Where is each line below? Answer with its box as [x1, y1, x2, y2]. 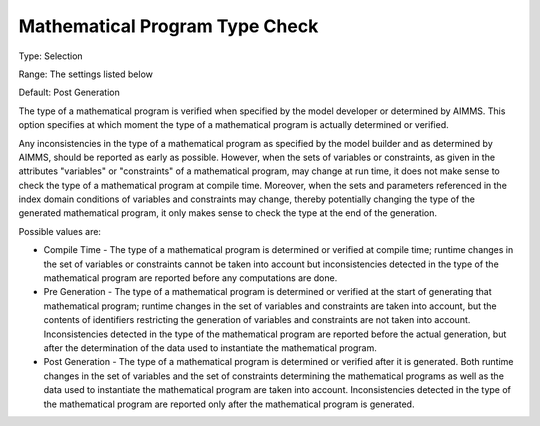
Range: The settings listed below [18, 68, 154, 80]
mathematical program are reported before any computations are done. [43, 272, 338, 284]
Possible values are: [18, 225, 102, 237]
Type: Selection [18, 50, 84, 62]
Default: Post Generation [18, 86, 120, 99]
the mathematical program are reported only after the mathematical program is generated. [43, 398, 415, 410]
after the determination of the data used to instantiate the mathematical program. [43, 341, 377, 354]
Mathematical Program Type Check [18, 15, 319, 37]
